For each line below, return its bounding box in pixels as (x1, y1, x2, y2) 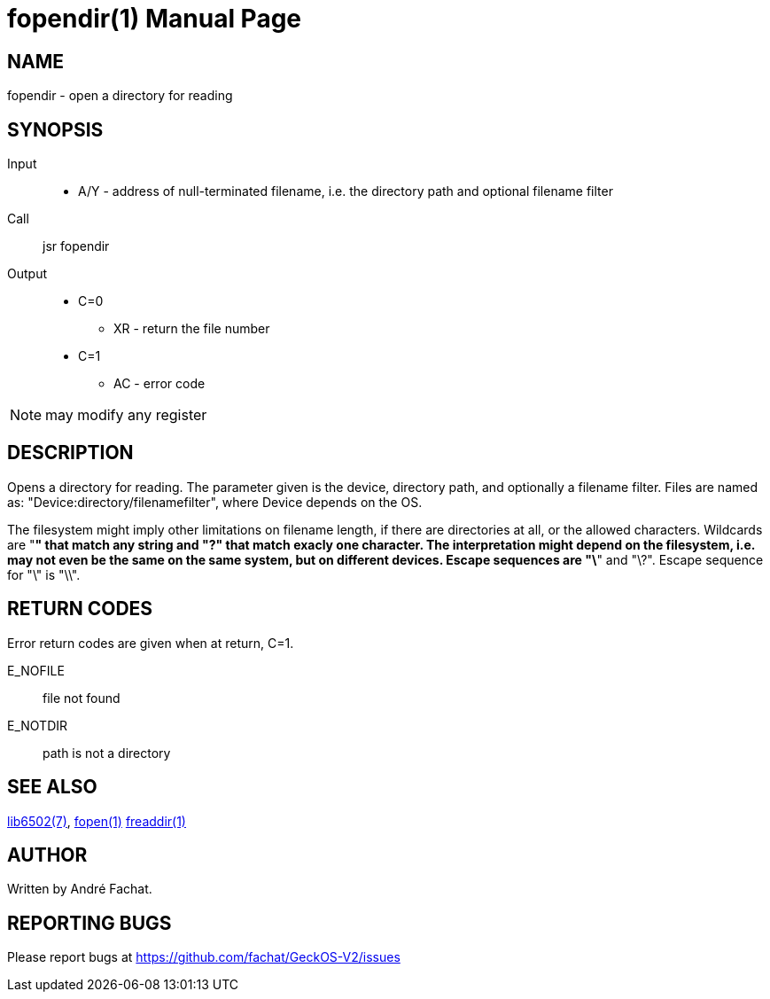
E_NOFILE (7, 662, 65, 678)
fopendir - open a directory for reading (7, 88, 233, 104)
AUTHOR (7, 843, 88, 866)
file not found (43, 690, 121, 706)
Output (7, 266, 47, 282)
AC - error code (113, 376, 206, 392)
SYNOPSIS (7, 118, 104, 141)
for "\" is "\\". (7, 566, 81, 582)
